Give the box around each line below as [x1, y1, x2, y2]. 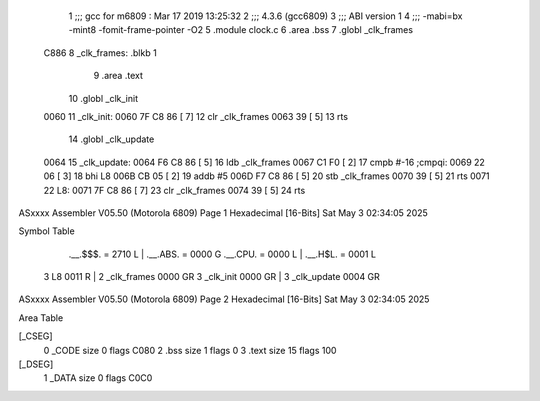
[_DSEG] [18, 358, 54, 370]
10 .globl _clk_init [68, 92, 139, 104]
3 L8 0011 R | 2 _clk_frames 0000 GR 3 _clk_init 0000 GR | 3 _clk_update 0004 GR [43, 271, 380, 283]
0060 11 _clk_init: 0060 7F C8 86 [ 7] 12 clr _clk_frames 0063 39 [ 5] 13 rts [43, 110, 349, 122]
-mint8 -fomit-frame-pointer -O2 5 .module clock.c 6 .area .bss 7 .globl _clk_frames [68, 24, 414, 36]
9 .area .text [93, 70, 144, 82]
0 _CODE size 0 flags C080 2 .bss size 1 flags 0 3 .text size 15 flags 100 [43, 344, 337, 356]
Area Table [18, 311, 64, 324]
